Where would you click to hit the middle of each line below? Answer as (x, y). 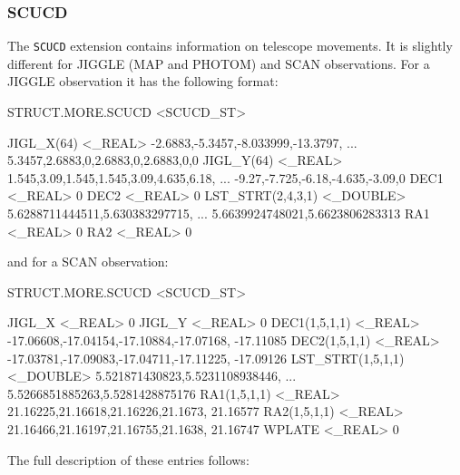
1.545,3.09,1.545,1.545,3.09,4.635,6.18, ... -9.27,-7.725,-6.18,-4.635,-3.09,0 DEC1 (225, 177)
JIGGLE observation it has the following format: (143, 81)
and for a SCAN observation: (88, 262)
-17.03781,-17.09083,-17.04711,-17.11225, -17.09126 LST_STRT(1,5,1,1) (206, 358)
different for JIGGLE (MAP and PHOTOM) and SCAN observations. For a (219, 63)
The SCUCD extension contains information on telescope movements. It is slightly (230, 46)
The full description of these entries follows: (128, 459)
